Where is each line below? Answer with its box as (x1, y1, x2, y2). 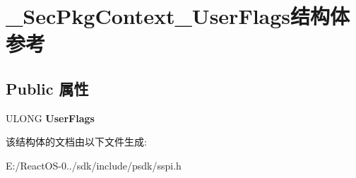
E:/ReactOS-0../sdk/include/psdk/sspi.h (6, 158, 182, 172)
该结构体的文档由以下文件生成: (6, 134, 147, 149)
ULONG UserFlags (6, 110, 95, 125)
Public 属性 (6, 77, 89, 99)
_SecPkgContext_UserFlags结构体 (6, 1, 350, 30)
